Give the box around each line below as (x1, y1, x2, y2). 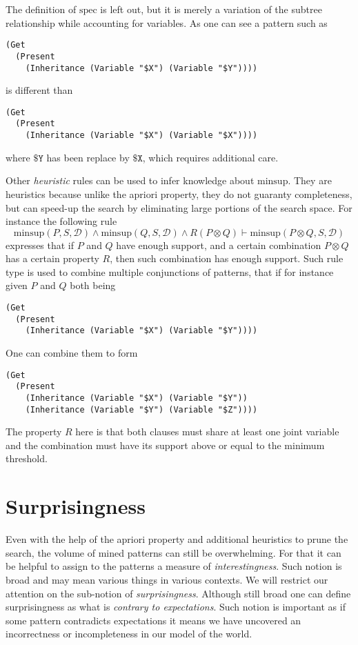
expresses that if (6, 237, 74, 252)
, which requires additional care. (142, 150, 279, 164)
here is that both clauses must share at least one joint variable (75, 424, 339, 439)
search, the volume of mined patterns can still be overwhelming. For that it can (6, 545, 341, 559)
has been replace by (46, 150, 130, 164)
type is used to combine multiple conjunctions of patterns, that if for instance (6, 264, 334, 279)
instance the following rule (6, 214, 117, 228)
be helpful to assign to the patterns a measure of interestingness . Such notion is (6, 559, 342, 573)
